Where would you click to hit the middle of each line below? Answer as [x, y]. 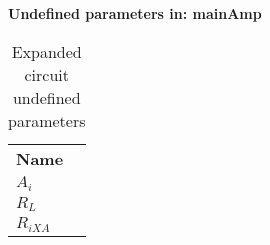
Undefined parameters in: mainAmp [135, 13]
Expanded [46, 51]
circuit [46, 74]
